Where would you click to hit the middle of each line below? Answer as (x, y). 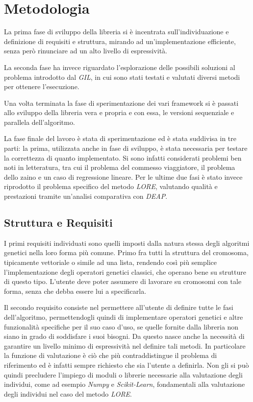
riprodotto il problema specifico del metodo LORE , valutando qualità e (111, 186)
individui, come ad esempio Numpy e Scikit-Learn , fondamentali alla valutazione (125, 384)
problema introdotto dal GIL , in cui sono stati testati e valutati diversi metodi (122, 77)
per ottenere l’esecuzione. (42, 86)
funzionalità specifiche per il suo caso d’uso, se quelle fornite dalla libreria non (121, 326)
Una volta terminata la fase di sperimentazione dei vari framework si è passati (121, 103)
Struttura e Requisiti (58, 223)
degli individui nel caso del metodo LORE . (68, 393)
